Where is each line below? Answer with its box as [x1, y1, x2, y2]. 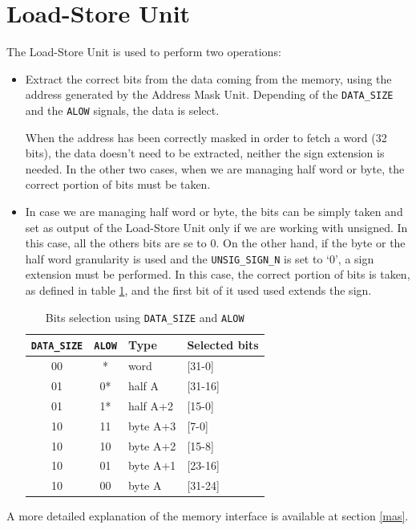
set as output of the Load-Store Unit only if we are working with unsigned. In [25, 218, 408, 235]
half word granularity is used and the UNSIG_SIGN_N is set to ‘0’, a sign [25, 250, 374, 267]
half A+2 [127, 397, 173, 414]
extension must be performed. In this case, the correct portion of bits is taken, [25, 266, 410, 283]
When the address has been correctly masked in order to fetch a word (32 [25, 128, 387, 145]
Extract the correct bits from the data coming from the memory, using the [25, 70, 392, 87]
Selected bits [187, 336, 259, 353]
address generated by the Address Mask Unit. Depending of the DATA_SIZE [25, 86, 394, 103]
